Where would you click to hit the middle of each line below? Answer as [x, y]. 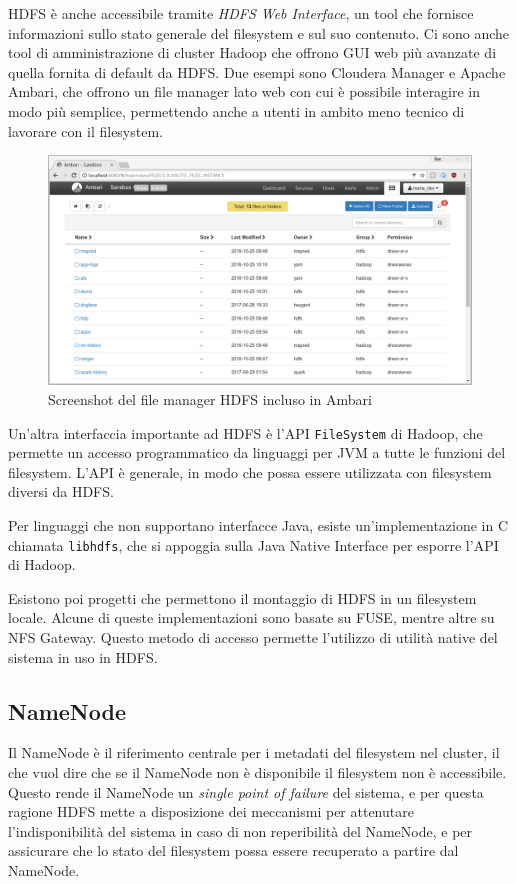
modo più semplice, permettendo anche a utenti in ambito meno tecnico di [236, 110]
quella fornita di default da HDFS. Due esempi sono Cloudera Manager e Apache [257, 71]
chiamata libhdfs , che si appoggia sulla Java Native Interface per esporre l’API [253, 544]
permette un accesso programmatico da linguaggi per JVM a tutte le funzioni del [257, 452]
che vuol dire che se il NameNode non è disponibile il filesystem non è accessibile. [257, 772]
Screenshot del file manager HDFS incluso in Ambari [210, 398]
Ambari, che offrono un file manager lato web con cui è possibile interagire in [244, 91]
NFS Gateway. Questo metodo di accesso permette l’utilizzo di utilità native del [253, 637]
